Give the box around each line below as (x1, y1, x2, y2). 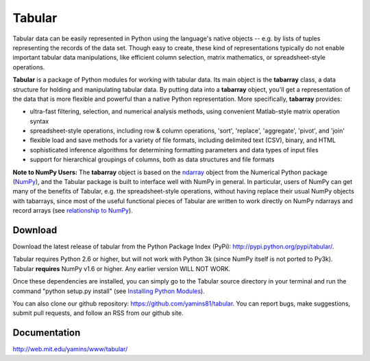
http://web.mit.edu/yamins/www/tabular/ (12, 345, 128, 353)
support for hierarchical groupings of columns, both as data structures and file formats (29, 155, 275, 164)
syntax (29, 117, 49, 125)
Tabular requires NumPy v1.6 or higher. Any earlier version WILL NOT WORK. (12, 264, 231, 272)
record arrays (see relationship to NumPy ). (12, 207, 133, 215)
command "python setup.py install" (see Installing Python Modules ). (12, 287, 205, 295)
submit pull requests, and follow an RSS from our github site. (12, 309, 184, 317)
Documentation (12, 327, 81, 339)
